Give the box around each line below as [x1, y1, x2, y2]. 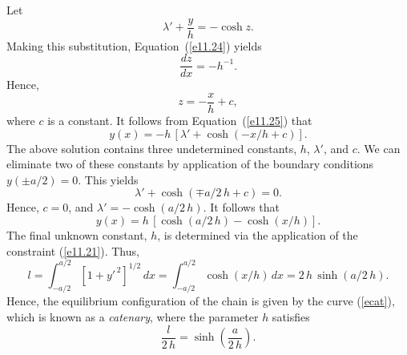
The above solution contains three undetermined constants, [6, 139, 297, 156]
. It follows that [203, 199, 280, 216]
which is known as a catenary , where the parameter [6, 309, 259, 325]
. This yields [78, 171, 139, 188]
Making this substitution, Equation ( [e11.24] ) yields [6, 37, 262, 54]
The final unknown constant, [6, 226, 147, 243]
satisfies [272, 309, 310, 325]
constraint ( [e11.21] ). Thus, [6, 242, 139, 259]
